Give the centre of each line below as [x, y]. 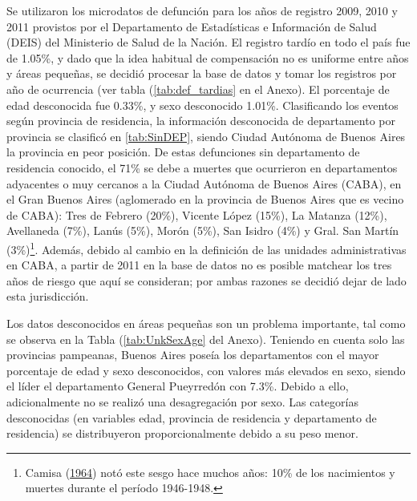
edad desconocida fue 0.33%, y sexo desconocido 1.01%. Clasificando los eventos [202, 105]
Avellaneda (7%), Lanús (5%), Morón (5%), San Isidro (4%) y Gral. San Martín [203, 230]
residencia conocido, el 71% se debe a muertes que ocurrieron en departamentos [202, 167]
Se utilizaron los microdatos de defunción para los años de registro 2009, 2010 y [202, 10]
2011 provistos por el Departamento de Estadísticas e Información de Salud [192, 26]
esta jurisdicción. [48, 296]
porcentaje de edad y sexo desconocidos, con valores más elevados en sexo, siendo [206, 370]
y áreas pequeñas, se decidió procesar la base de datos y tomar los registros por [202, 73]
